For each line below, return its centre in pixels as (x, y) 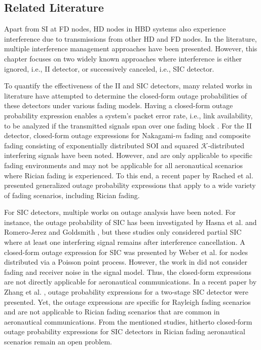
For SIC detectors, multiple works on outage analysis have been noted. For (120, 212)
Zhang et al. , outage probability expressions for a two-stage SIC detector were (126, 292)
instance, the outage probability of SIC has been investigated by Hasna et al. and (130, 222)
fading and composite (217, 135)
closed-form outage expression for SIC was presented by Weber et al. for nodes (126, 252)
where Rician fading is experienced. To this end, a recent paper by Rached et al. (129, 175)
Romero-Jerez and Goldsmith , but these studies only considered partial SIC (123, 232)
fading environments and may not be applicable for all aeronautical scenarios (123, 165)
